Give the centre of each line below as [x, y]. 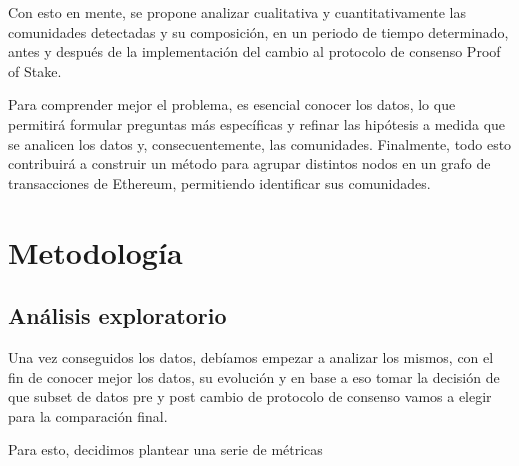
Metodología [95, 251]
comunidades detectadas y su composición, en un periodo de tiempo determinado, [258, 31]
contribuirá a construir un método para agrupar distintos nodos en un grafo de [249, 163]
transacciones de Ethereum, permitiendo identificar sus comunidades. [219, 182]
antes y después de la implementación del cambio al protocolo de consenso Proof [254, 51]
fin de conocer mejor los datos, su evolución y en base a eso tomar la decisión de [254, 376]
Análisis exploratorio [117, 315]
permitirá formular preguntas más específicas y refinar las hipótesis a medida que [257, 123]
